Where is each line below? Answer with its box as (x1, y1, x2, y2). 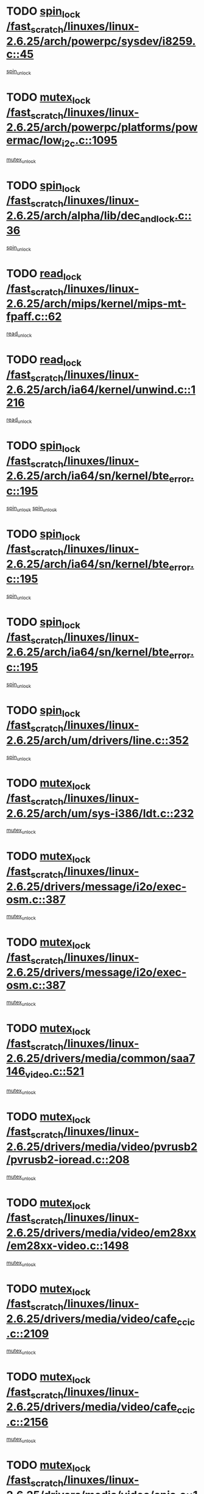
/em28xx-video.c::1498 (6, 1239, 129, 1253)
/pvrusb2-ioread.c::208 (6, 1153, 130, 1166)
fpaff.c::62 (6, 310, 62, 324)
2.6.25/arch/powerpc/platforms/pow (6, 121, 198, 135)
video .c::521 (25, 1064, 85, 1080)
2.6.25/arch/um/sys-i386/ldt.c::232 (6, 806, 194, 820)
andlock (139, 213, 175, 225)
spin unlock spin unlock (6, 504, 57, 513)
